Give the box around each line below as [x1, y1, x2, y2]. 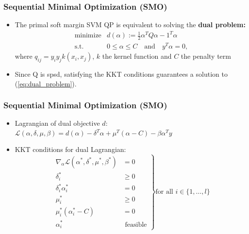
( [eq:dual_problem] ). [15, 78, 77, 88]
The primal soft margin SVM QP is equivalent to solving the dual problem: [15, 19, 246, 30]
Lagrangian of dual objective [15, 118, 100, 128]
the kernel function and [102, 51, 172, 61]
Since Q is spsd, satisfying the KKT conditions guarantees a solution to [15, 69, 228, 79]
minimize [74, 32, 101, 39]
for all [155, 188, 173, 195]
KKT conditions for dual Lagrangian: [15, 144, 126, 154]
